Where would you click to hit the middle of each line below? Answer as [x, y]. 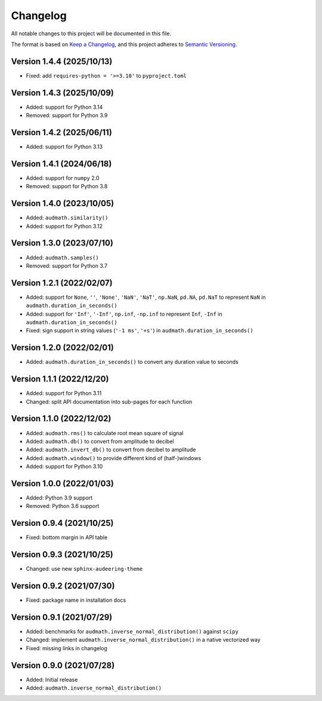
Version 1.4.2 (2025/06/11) [62, 132]
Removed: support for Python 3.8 [67, 186]
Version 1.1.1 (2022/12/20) [60, 379]
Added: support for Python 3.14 [64, 107]
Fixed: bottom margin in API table [67, 537]
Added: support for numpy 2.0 [63, 178]
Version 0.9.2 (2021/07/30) [63, 586]
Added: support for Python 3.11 [64, 393]
